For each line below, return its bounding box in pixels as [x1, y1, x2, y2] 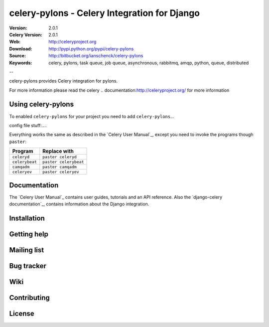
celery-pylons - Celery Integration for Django [9, 7, 200, 18]
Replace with [42, 148, 74, 155]
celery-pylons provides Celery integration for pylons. [9, 78, 118, 84]
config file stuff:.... [9, 122, 47, 128]
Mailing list [9, 246, 44, 254]
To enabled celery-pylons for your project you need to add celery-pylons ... [9, 113, 174, 119]
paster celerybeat [42, 160, 84, 164]
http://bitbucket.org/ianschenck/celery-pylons [48, 53, 143, 59]
